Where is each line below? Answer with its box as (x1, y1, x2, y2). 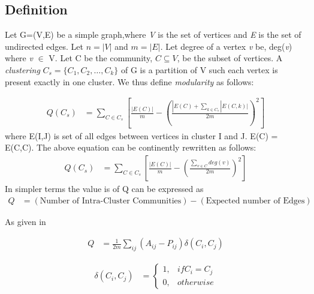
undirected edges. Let (5, 40, 83, 52)
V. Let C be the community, (49, 52, 153, 64)
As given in (5, 215, 46, 227)
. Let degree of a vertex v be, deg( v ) (160, 40, 292, 52)
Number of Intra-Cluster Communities (40, 196, 182, 205)
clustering (5, 63, 40, 76)
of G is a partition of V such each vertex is (121, 63, 278, 76)
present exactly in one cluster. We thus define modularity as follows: (5, 75, 254, 88)
